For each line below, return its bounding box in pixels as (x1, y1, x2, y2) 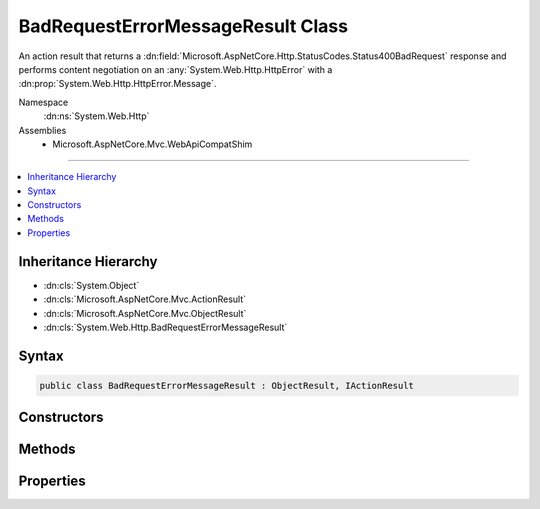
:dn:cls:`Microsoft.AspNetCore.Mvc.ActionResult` (43, 293, 247, 305)
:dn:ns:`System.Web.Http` (43, 110, 150, 122)
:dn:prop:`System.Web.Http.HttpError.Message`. (18, 78, 217, 90)
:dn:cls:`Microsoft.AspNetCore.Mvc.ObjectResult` (43, 307, 247, 319)
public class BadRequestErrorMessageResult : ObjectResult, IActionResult (39, 380, 415, 391)
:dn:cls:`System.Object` (43, 279, 140, 291)
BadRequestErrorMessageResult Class (18, 15, 349, 37)
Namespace (18, 96, 69, 108)
